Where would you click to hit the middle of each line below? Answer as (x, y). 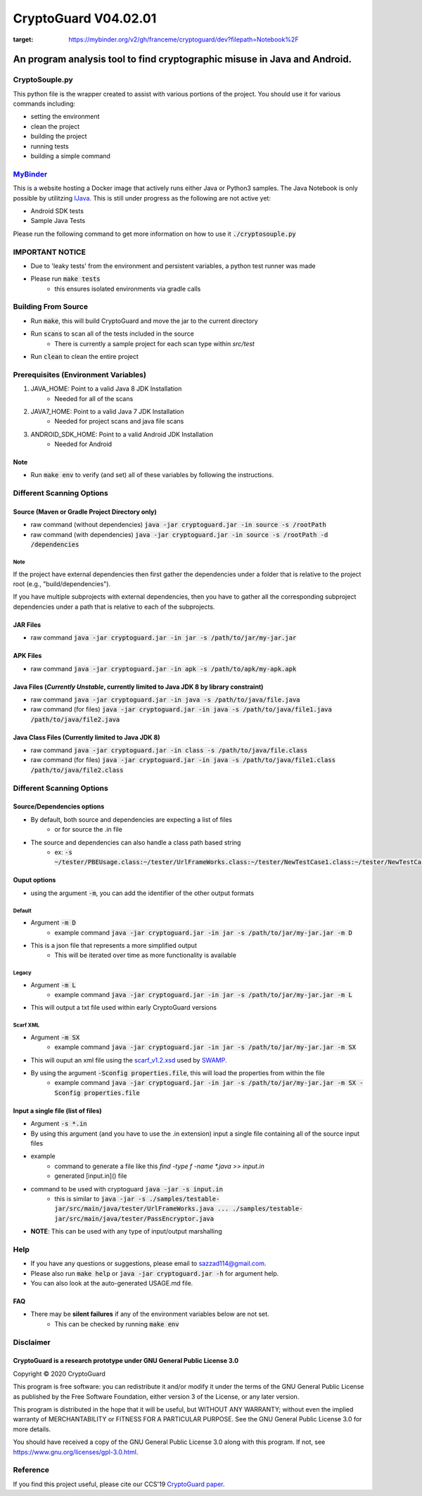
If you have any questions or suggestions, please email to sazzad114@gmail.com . (148, 1264)
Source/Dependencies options (59, 806)
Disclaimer (32, 1342)
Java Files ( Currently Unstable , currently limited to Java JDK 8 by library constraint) (138, 687)
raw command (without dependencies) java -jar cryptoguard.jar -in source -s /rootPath (178, 525)
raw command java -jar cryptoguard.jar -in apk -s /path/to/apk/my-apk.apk (164, 668)
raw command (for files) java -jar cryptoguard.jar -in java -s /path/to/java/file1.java (181, 709)
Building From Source (50, 307)
